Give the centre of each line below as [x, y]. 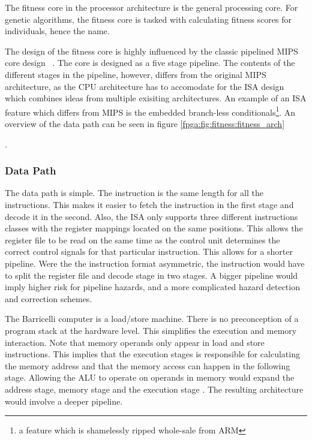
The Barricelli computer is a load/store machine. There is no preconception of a [152, 319]
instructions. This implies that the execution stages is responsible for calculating [152, 354]
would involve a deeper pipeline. [64, 401]
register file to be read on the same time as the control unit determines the [142, 239]
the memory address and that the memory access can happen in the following [148, 365]
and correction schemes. [49, 298]
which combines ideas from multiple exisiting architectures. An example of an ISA [156, 98]
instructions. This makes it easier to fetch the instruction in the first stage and [149, 204]
